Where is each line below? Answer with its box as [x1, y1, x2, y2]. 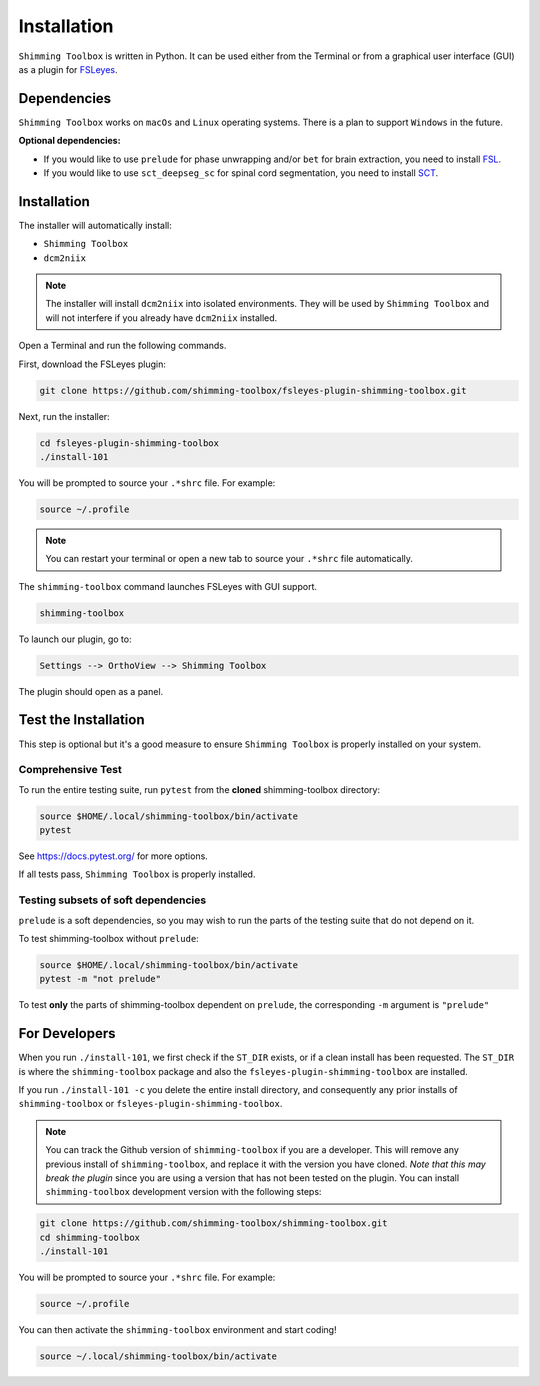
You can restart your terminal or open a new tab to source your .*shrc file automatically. [45, 553, 414, 565]
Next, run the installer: [18, 410, 110, 422]
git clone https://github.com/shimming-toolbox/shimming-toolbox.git [39, 1218, 388, 1229]
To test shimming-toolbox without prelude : [18, 933, 199, 944]
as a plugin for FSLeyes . [18, 63, 119, 75]
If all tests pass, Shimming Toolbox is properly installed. [18, 868, 256, 880]
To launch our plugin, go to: [18, 633, 132, 645]
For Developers [18, 1025, 116, 1042]
